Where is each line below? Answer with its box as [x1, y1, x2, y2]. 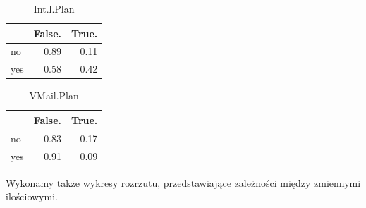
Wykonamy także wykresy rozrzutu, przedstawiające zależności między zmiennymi [6, 175, 361, 190]
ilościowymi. [6, 189, 58, 204]
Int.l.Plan [33, 1, 75, 16]
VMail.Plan [29, 88, 79, 103]
